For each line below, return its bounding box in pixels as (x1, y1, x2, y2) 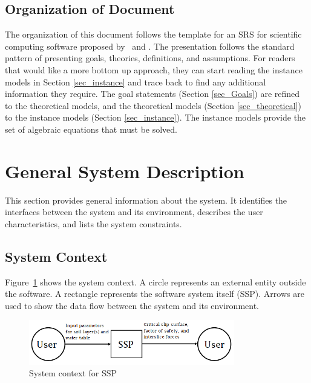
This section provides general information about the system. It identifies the (5, 193, 287, 206)
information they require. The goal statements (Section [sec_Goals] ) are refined (5, 87, 300, 100)
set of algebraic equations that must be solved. (5, 122, 177, 135)
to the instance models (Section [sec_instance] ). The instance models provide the (5, 111, 306, 124)
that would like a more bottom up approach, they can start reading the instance (5, 63, 303, 76)
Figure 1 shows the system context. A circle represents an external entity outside (5, 275, 306, 288)
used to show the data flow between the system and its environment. (5, 299, 259, 311)
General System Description (5, 158, 244, 183)
